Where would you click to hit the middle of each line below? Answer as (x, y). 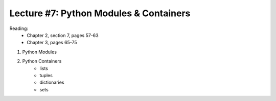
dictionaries (52, 82)
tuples (46, 75)
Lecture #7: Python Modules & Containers (100, 13)
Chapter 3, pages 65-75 (52, 43)
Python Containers (42, 61)
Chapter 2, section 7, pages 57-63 (63, 35)
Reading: (19, 28)
